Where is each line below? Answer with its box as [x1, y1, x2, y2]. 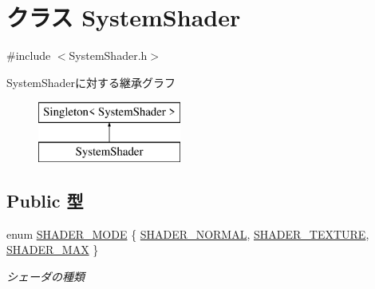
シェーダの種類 [6, 267, 85, 284]
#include [6, 47, 51, 64]
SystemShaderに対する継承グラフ [6, 73, 176, 90]
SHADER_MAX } [6, 241, 99, 258]
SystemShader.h [69, 47, 148, 64]
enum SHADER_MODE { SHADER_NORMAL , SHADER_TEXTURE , [6, 225, 369, 242]
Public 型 [6, 188, 84, 212]
